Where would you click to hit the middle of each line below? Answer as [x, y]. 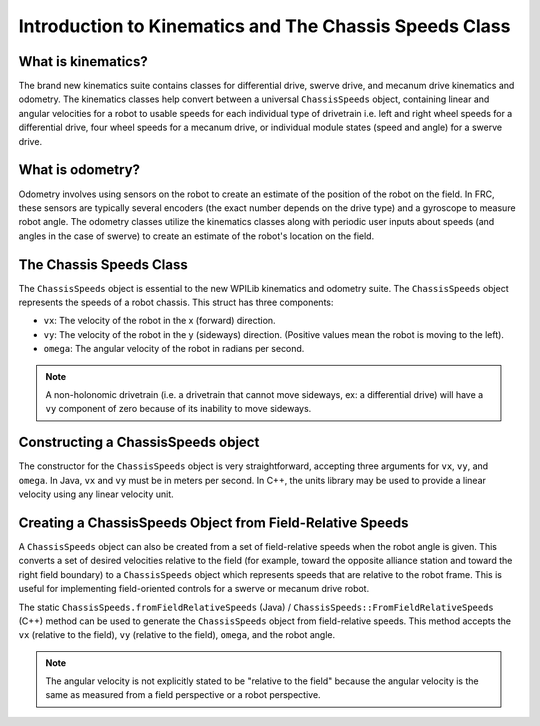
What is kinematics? [83, 61]
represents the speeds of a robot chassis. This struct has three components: [176, 302]
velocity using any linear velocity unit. [96, 494]
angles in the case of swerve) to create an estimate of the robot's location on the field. [196, 236]
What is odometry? [79, 170]
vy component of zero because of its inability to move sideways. [178, 409]
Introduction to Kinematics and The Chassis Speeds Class [264, 26]
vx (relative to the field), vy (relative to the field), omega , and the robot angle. [177, 635]
